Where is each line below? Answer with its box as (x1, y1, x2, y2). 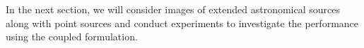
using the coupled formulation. (6, 29, 138, 44)
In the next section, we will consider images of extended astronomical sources (6, 2, 341, 16)
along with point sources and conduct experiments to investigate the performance (6, 15, 359, 30)
